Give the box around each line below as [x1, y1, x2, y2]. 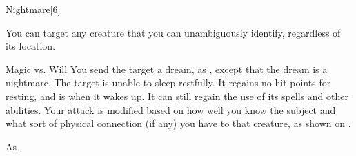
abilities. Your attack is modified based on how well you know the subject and [6, 102, 336, 117]
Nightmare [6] [6, 2, 61, 16]
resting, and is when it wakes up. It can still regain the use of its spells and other [6, 88, 348, 103]
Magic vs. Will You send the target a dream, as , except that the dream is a [6, 61, 328, 76]
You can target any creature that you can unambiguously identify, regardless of [6, 25, 341, 39]
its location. [6, 39, 56, 53]
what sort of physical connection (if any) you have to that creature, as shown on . [6, 116, 351, 130]
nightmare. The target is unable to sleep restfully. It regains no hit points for [6, 75, 331, 90]
